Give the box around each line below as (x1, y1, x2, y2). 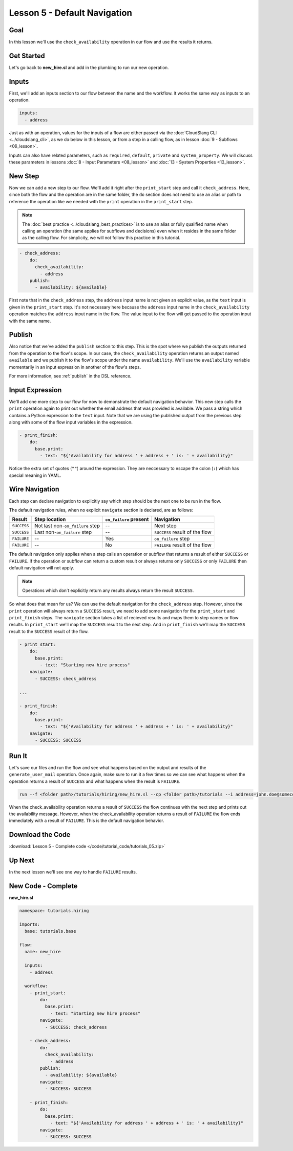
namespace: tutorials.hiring (19, 908, 89, 913)
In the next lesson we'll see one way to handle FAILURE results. (9, 869, 137, 875)
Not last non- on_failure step (34, 522, 100, 529)
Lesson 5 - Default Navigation (9, 7, 132, 18)
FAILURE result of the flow (154, 541, 212, 548)
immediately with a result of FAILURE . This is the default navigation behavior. (9, 818, 165, 823)
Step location (34, 516, 66, 523)
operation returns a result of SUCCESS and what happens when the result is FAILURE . (9, 778, 181, 784)
